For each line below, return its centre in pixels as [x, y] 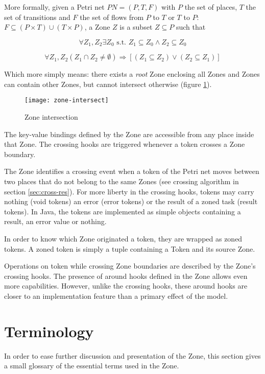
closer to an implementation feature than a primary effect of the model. [116, 295]
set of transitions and [37, 17]
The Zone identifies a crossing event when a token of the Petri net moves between [132, 171]
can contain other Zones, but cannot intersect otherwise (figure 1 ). [108, 84]
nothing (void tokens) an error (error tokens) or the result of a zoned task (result [131, 201]
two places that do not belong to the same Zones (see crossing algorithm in [122, 181]
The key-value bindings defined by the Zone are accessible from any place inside [129, 134]
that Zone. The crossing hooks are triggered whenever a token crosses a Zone [125, 144]
